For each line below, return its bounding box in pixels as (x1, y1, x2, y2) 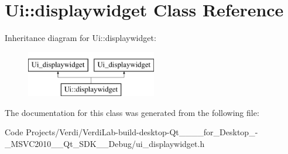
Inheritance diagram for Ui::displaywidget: (5, 32, 156, 44)
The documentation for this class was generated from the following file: (5, 106, 259, 118)
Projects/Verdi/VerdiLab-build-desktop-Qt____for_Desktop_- (26, 126, 258, 138)
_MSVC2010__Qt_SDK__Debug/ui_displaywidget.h (5, 138, 205, 150)
